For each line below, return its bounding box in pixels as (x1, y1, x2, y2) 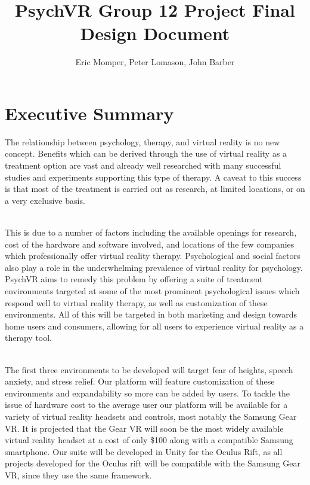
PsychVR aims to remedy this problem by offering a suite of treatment (5, 273, 263, 285)
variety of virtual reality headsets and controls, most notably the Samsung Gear (5, 410, 297, 422)
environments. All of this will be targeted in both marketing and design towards (5, 308, 297, 321)
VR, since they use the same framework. (5, 468, 152, 481)
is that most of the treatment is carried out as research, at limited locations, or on (5, 182, 305, 195)
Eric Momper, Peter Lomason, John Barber (75, 56, 235, 68)
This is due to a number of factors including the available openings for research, (5, 226, 297, 238)
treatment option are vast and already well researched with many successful (5, 159, 281, 172)
